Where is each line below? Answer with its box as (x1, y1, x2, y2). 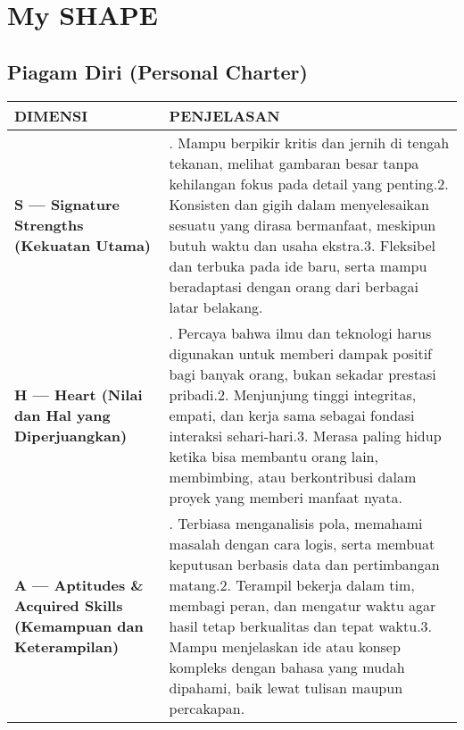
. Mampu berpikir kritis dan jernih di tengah (169, 131, 450, 153)
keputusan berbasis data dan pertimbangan (169, 553, 440, 575)
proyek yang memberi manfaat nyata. (169, 486, 403, 508)
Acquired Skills (14, 594, 123, 616)
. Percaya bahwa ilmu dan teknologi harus (169, 322, 432, 343)
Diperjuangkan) (14, 424, 128, 446)
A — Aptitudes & (14, 574, 144, 595)
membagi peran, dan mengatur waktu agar (169, 594, 436, 616)
